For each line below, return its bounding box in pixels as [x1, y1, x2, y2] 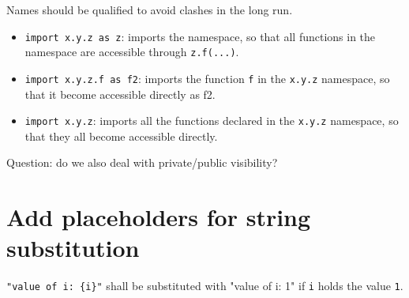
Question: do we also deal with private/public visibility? [6, 154, 278, 171]
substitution [6, 232, 140, 264]
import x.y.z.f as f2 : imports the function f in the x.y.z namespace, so [24, 70, 390, 86]
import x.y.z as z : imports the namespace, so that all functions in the [24, 28, 376, 44]
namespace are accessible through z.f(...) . [24, 43, 239, 60]
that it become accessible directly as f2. [24, 85, 216, 102]
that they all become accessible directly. [24, 127, 218, 144]
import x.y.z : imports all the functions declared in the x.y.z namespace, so [24, 112, 399, 129]
